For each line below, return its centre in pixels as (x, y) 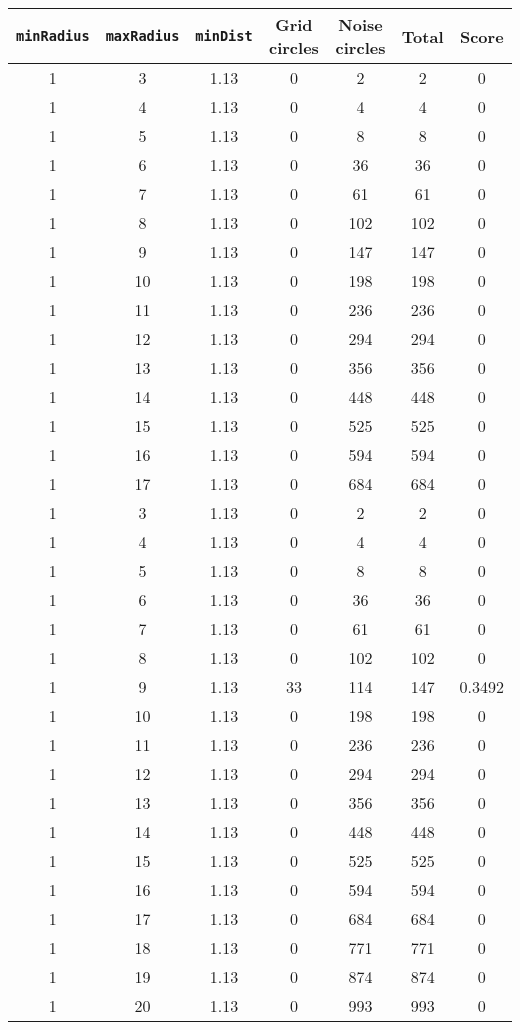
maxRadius (142, 36)
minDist (224, 36)
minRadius (53, 36)
